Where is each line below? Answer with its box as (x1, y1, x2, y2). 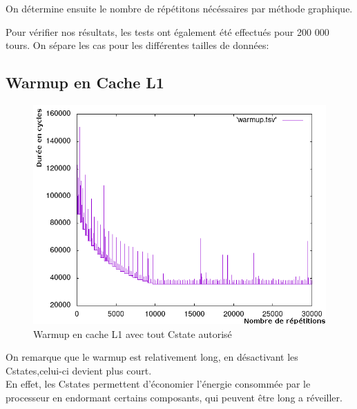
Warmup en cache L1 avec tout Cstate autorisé (33, 326, 232, 341)
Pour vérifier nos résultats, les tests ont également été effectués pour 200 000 (6, 24, 329, 39)
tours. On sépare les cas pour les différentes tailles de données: (6, 38, 269, 52)
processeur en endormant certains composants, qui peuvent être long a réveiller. (6, 390, 342, 404)
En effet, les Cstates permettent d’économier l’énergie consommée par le (6, 377, 311, 391)
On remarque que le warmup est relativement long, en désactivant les (6, 350, 298, 364)
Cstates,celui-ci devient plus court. (6, 363, 152, 377)
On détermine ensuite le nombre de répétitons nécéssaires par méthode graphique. (6, 1, 353, 15)
